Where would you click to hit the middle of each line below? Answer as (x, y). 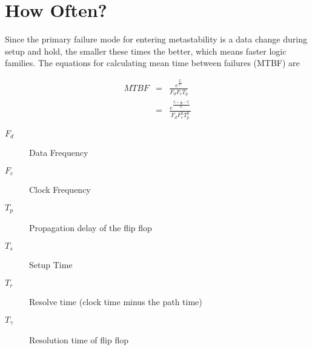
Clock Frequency (60, 190)
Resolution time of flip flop (79, 340)
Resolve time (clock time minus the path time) (116, 302)
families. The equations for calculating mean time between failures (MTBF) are (152, 63)
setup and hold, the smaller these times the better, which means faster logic (146, 51)
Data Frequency (59, 153)
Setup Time (51, 265)
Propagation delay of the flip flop (91, 228)
